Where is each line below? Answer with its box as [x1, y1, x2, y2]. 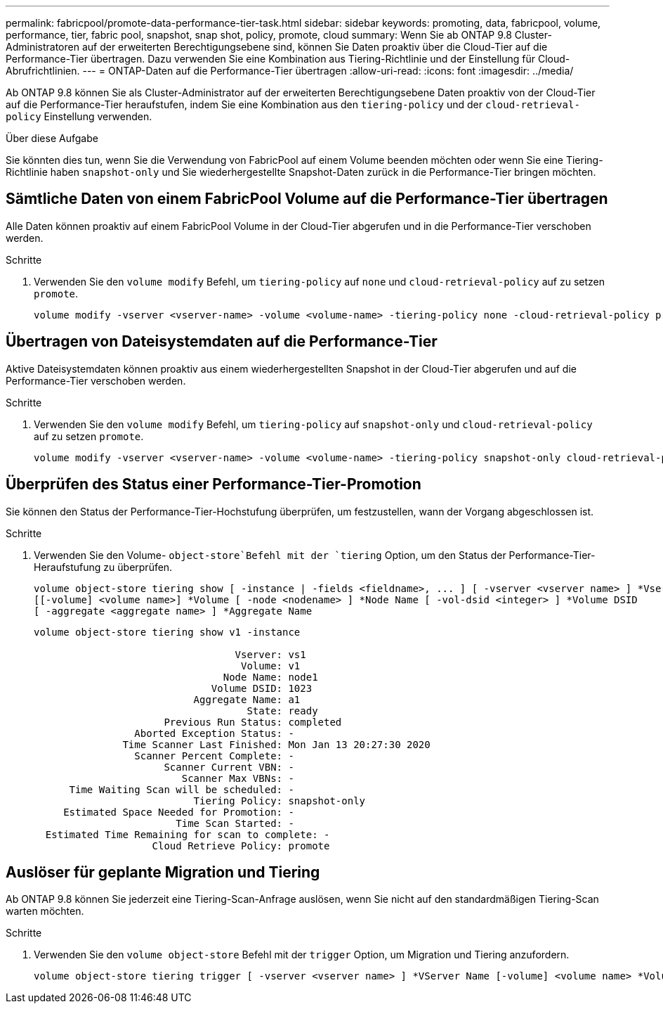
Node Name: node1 [223, 671, 318, 683]
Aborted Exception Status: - [134, 727, 294, 739]
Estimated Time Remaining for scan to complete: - [45, 828, 330, 840]
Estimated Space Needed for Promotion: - [63, 806, 294, 818]
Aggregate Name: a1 [193, 693, 301, 705]
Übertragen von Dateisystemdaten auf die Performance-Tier [6, 333, 438, 351]
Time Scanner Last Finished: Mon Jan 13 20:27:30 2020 [122, 738, 431, 750]
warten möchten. [6, 905, 84, 918]
